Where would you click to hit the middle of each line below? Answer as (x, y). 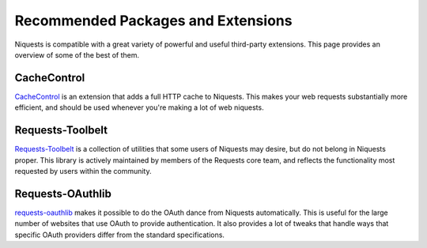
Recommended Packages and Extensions (153, 21)
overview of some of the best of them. (77, 54)
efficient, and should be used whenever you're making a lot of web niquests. (139, 107)
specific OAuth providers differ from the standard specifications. (120, 235)
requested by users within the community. (83, 171)
